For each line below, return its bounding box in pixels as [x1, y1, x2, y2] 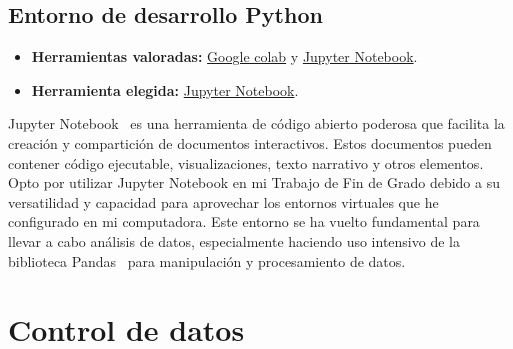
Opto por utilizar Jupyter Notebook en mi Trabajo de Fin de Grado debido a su [8, 172, 500, 193]
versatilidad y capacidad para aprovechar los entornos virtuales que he [8, 191, 439, 212]
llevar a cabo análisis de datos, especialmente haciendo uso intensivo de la [8, 230, 460, 251]
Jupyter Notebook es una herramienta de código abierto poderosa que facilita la [8, 113, 505, 134]
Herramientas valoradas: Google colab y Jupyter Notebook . [31, 46, 418, 67]
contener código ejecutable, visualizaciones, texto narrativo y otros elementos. [8, 152, 484, 173]
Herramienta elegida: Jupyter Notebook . [31, 79, 299, 100]
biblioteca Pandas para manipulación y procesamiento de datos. [8, 250, 406, 271]
